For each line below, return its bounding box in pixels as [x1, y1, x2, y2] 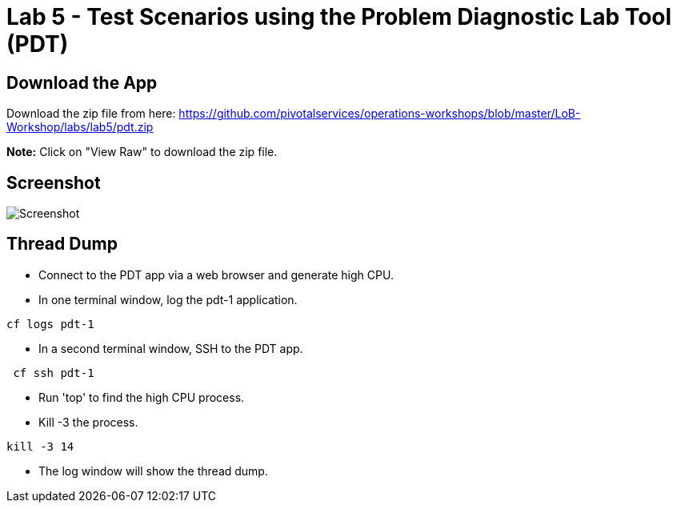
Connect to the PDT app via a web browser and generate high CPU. [38, 267, 394, 282]
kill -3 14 [6, 439, 74, 453]
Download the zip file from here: [6, 106, 176, 121]
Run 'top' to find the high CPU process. [38, 390, 245, 404]
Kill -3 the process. [38, 415, 138, 429]
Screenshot [6, 172, 101, 193]
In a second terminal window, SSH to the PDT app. [38, 341, 303, 355]
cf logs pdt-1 [6, 317, 94, 331]
